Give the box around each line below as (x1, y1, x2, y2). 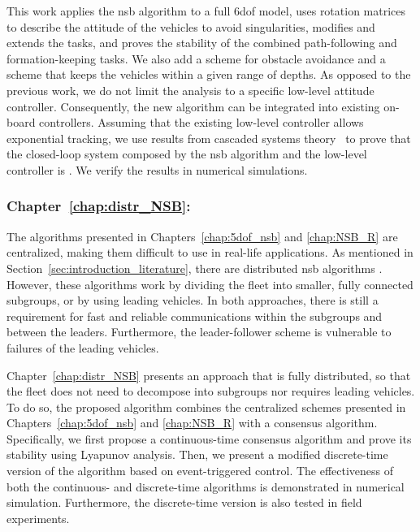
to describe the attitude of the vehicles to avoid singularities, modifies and (6, 18, 375, 35)
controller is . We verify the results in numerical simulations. (6, 161, 308, 178)
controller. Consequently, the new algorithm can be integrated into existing (6, 97, 380, 115)
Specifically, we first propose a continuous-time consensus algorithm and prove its (6, 430, 412, 447)
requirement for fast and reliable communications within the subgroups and (6, 307, 383, 324)
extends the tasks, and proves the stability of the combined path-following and (6, 34, 397, 51)
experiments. (6, 509, 70, 526)
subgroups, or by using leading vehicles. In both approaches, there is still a (6, 292, 379, 309)
